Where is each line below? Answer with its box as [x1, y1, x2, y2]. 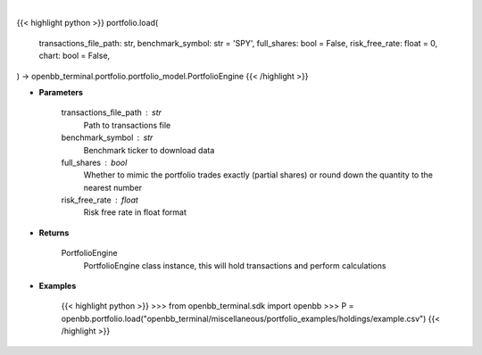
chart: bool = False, [38, 50, 111, 62]
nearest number [83, 182, 143, 193]
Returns [38, 227, 70, 238]
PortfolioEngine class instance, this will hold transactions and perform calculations [83, 260, 386, 271]
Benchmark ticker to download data [83, 144, 215, 155]
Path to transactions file [83, 120, 171, 130]
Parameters [38, 87, 84, 97]
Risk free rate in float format [83, 207, 187, 218]
